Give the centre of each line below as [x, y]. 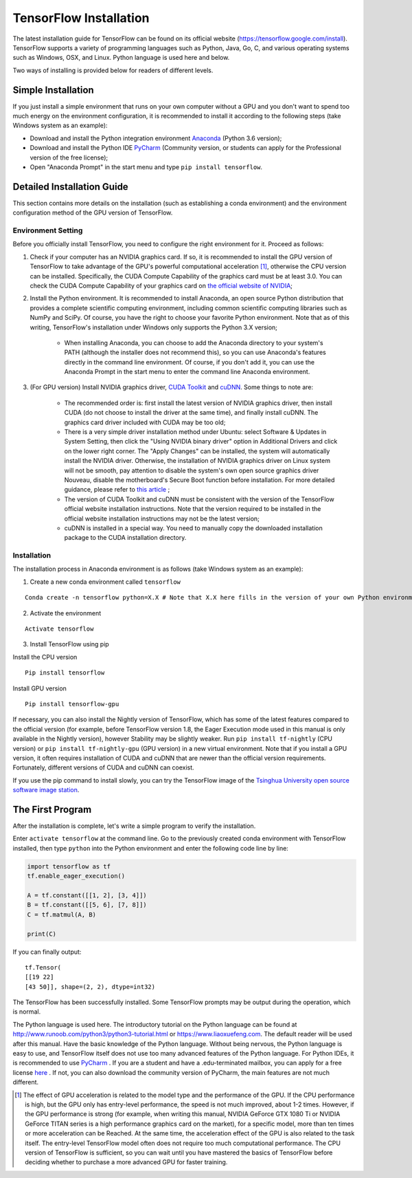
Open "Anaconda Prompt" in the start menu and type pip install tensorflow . [146, 167]
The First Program [52, 809]
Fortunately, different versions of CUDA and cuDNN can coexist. [104, 767]
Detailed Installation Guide [70, 187]
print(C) [42, 934]
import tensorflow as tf [69, 866]
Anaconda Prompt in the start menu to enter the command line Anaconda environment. [187, 372]
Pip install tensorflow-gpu [72, 704]
